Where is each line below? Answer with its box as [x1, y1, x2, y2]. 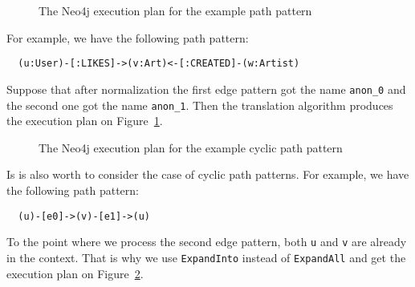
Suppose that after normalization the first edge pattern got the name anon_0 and [6, 80, 406, 97]
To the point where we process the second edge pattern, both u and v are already [6, 233, 407, 250]
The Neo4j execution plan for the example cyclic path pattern [39, 139, 343, 156]
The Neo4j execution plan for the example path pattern [39, 2, 312, 18]
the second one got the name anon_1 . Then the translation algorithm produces [6, 96, 393, 113]
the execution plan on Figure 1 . [6, 112, 163, 129]
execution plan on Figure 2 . [6, 265, 144, 281]
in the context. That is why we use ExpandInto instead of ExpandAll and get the [6, 249, 406, 265]
